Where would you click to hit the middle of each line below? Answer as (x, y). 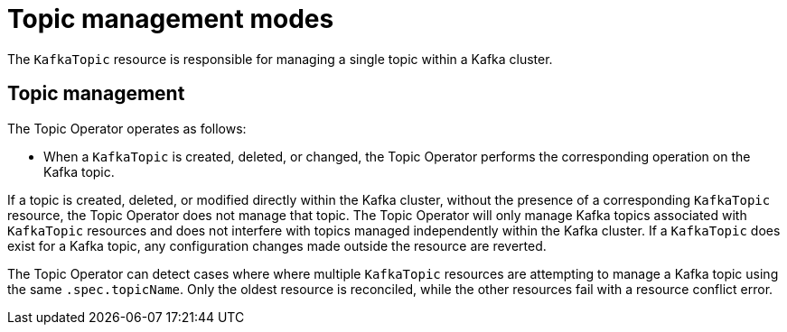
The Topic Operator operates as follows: (127, 128)
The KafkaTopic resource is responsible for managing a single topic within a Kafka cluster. (280, 59)
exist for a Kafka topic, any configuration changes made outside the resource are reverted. (277, 245)
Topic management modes (171, 19)
